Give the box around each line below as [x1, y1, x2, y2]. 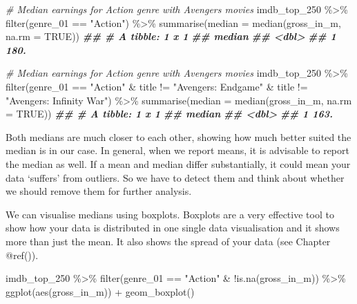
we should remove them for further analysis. [6, 184, 192, 198]
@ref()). [6, 247, 39, 262]
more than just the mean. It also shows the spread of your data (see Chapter [6, 234, 331, 248]
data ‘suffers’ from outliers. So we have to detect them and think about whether [6, 170, 345, 184]
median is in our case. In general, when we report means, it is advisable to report [6, 143, 349, 158]
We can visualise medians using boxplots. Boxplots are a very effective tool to [6, 207, 334, 221]
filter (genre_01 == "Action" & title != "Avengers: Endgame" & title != [6, 79, 308, 93]
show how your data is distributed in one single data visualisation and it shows [6, 220, 340, 235]
